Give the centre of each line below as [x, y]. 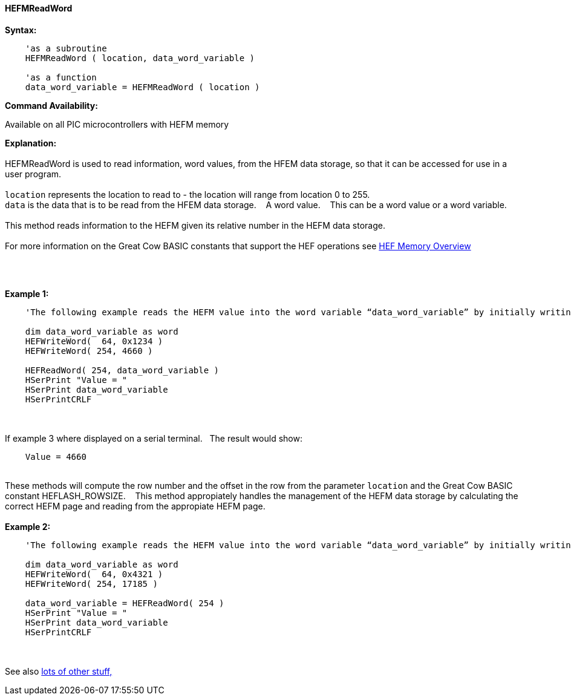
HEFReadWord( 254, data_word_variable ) [122, 370]
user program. [33, 174]
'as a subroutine [66, 48]
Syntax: [21, 30]
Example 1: [27, 293]
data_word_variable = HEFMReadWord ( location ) [142, 87]
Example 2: [28, 526]
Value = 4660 [56, 456]
